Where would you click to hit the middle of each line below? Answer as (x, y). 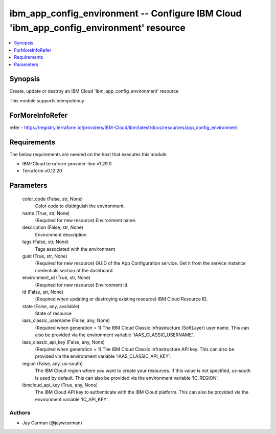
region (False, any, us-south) (52, 363)
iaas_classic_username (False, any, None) (66, 320)
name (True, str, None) (46, 213)
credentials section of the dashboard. (75, 270)
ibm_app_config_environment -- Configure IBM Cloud (125, 13)
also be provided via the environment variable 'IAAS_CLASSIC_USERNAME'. (114, 335)
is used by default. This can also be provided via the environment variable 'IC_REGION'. (127, 378)
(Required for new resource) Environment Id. (82, 285)
